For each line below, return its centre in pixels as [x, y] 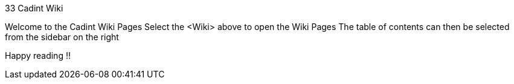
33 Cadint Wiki [34, 8]
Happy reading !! [38, 55]
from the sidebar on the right [62, 37]
